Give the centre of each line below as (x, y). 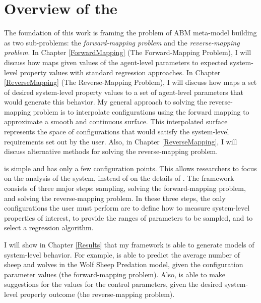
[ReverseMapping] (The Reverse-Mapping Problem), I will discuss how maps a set (130, 82)
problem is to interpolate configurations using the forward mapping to (141, 111)
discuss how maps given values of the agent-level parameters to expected (116, 62)
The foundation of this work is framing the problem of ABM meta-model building (130, 33)
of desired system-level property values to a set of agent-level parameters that (124, 92)
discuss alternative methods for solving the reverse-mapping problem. (111, 151)
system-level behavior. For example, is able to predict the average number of (122, 254)
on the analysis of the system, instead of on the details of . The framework (119, 178)
